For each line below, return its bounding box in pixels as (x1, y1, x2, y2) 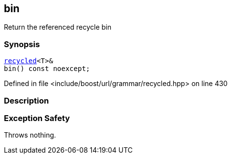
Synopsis (4, 39, 40, 49)
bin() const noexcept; (4, 65, 90, 73)
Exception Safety (4, 113, 70, 123)
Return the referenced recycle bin (4, 23, 111, 32)
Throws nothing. (4, 131, 56, 140)
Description (4, 95, 49, 105)
